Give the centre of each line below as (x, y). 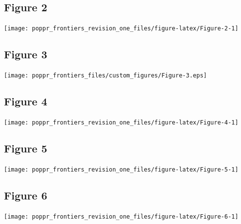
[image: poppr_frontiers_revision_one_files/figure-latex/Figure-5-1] (121, 169)
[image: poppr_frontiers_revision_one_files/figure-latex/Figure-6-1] (121, 216)
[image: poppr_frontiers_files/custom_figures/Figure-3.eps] (106, 76)
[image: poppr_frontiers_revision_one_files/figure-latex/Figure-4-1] (121, 122)
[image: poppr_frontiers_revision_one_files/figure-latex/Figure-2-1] (121, 29)
